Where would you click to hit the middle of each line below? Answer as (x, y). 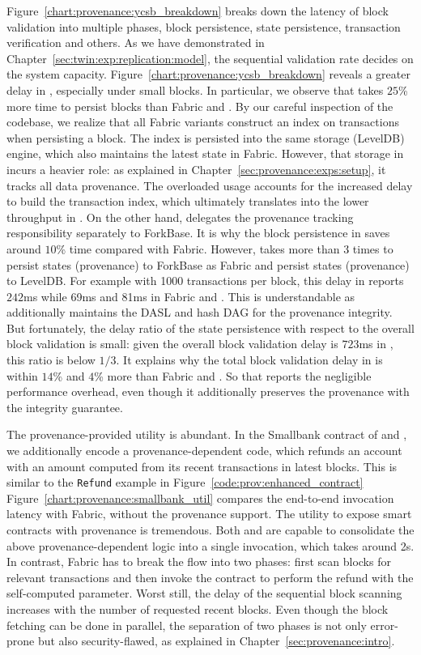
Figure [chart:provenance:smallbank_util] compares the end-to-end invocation (200, 498)
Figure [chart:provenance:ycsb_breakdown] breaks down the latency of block (198, 11)
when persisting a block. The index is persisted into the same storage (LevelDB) (206, 137)
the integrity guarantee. (65, 407)
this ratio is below (51, 360)
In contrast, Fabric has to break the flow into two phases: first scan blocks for (199, 561)
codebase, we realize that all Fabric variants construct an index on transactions (203, 122)
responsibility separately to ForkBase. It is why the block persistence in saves (198, 233)
